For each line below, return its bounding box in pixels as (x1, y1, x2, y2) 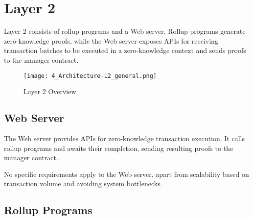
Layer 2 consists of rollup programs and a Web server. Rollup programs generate (4, 26, 246, 36)
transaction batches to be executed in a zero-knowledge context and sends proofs (4, 45, 246, 55)
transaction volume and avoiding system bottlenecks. (4, 178, 162, 189)
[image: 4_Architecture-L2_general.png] (23, 72, 157, 79)
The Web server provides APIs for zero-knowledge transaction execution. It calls (4, 133, 245, 143)
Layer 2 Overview (23, 86, 76, 97)
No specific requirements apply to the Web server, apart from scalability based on (4, 169, 249, 179)
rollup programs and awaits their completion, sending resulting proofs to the (4, 143, 233, 153)
